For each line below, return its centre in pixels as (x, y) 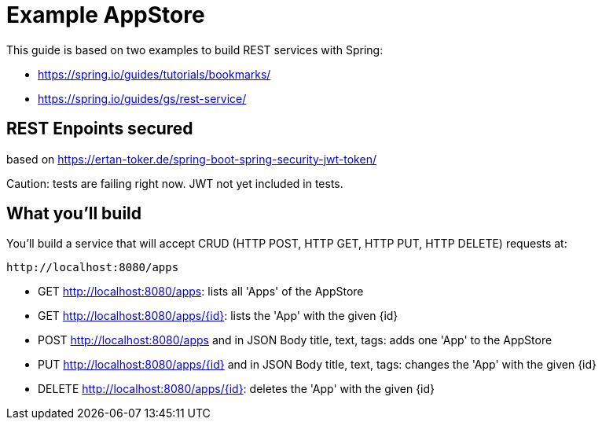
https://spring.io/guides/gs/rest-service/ (142, 98)
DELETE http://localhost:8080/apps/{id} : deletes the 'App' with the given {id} (237, 389)
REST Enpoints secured (100, 129)
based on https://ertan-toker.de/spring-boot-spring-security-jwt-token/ (191, 159)
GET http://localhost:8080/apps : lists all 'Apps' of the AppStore (201, 292)
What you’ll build (74, 214)
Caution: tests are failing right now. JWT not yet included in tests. (175, 183)
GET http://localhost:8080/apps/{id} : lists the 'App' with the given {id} (218, 316)
